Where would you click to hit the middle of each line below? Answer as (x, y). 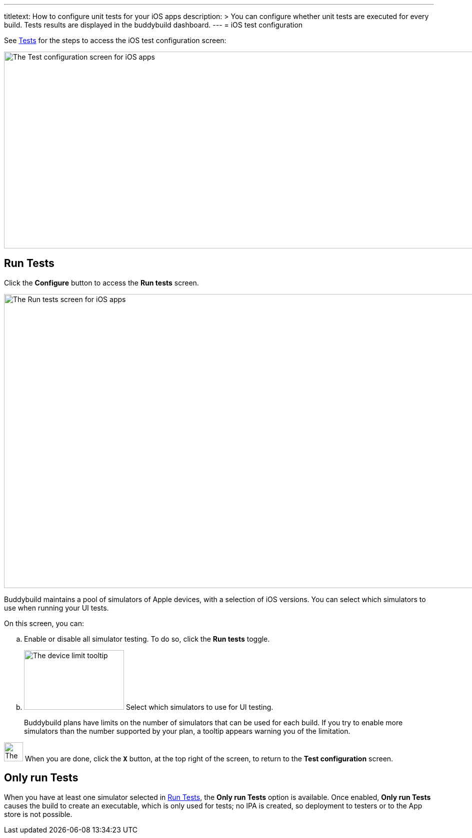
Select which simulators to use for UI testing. (199, 707)
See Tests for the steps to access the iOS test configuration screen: (115, 40)
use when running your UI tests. (56, 608)
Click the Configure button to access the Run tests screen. (101, 283)
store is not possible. (38, 814)
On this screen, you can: (44, 623)
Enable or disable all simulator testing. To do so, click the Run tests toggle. (147, 639)
